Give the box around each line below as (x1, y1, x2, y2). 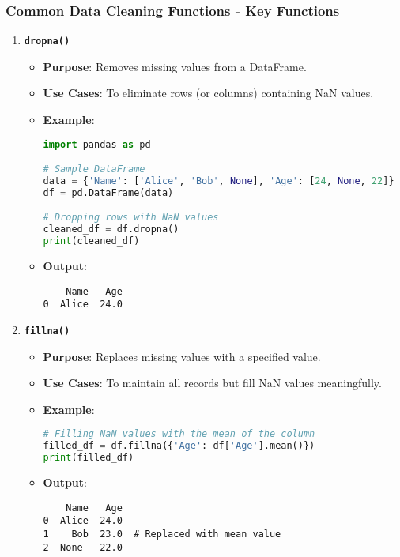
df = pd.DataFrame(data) (43, 186, 174, 198)
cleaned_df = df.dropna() (43, 224, 179, 235)
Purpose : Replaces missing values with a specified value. (43, 348, 321, 364)
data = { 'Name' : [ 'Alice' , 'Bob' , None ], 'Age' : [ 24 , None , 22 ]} (43, 175, 394, 187)
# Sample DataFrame (43, 164, 145, 175)
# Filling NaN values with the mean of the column (43, 428, 315, 440)
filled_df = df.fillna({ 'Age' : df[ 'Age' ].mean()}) (43, 440, 315, 452)
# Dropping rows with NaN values (43, 212, 219, 224)
